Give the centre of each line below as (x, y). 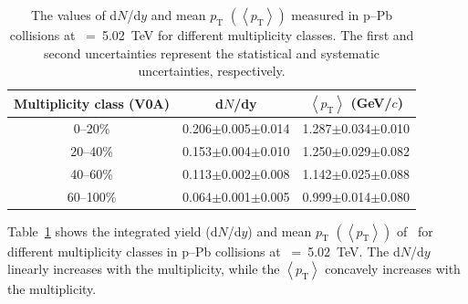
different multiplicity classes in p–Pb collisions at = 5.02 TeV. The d (204, 251)
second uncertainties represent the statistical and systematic (212, 52)
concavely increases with (393, 269)
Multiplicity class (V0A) (92, 103)
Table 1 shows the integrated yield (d (113, 231)
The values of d (74, 15)
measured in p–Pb (342, 15)
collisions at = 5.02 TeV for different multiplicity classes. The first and (212, 35)
